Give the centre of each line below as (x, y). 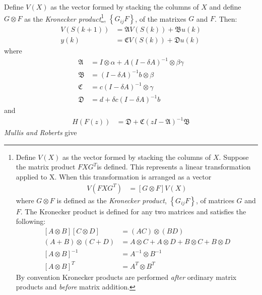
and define (225, 7)
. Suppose (234, 157)
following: (31, 221)
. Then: (226, 18)
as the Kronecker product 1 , (65, 18)
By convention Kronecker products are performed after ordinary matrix (126, 277)
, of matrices (215, 200)
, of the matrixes (161, 18)
